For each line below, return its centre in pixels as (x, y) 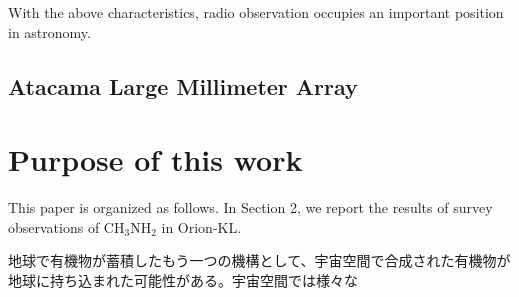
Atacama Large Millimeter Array (183, 85)
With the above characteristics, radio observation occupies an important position (256, 12)
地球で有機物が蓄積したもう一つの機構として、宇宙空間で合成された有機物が (259, 260)
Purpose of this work (155, 159)
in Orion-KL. (201, 226)
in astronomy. (49, 31)
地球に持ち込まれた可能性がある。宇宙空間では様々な (183, 279)
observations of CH (66, 226)
